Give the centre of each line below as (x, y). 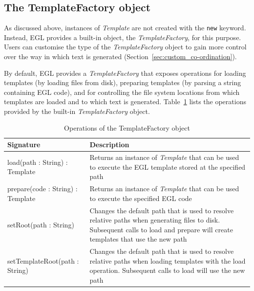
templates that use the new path (138, 239)
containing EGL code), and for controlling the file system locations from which (122, 92)
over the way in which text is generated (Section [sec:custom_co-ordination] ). (120, 56)
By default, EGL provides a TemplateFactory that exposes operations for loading (125, 73)
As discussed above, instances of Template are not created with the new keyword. (125, 28)
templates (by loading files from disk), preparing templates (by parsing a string (123, 82)
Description (109, 145)
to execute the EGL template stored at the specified (168, 167)
